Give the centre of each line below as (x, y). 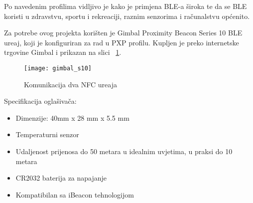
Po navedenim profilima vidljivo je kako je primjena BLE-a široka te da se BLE (126, 6)
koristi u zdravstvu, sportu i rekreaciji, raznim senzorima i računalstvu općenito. (127, 16)
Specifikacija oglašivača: (40, 101)
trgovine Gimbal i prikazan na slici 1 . (63, 52)
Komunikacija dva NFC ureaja (70, 84)
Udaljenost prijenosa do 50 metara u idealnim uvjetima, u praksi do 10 (124, 151)
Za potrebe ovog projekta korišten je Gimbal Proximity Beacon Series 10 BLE (123, 33)
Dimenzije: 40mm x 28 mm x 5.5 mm (72, 117)
